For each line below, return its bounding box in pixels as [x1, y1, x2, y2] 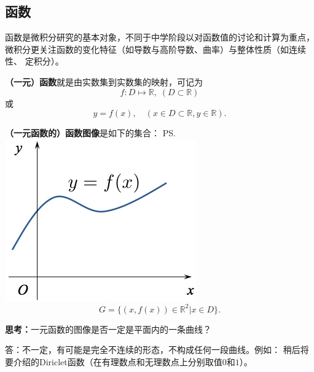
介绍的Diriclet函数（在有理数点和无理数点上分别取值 [13, 355, 222, 368]
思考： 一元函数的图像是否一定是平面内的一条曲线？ [5, 322, 211, 335]
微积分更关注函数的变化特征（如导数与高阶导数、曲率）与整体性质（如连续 [5, 42, 306, 55]
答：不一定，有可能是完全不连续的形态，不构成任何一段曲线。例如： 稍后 [5, 343, 300, 356]
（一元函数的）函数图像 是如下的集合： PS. [5, 126, 176, 139]
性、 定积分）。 [5, 55, 64, 68]
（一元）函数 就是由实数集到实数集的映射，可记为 [5, 75, 203, 88]
